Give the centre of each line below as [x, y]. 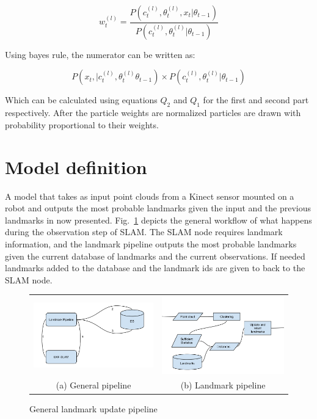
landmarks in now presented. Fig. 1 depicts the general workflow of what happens [158, 220]
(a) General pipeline [93, 385]
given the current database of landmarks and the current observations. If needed [155, 256]
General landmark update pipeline [93, 408]
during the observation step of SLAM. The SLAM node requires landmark [144, 232]
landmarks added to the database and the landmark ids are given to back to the [155, 268]
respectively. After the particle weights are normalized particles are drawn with [153, 113]
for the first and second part [256, 100]
